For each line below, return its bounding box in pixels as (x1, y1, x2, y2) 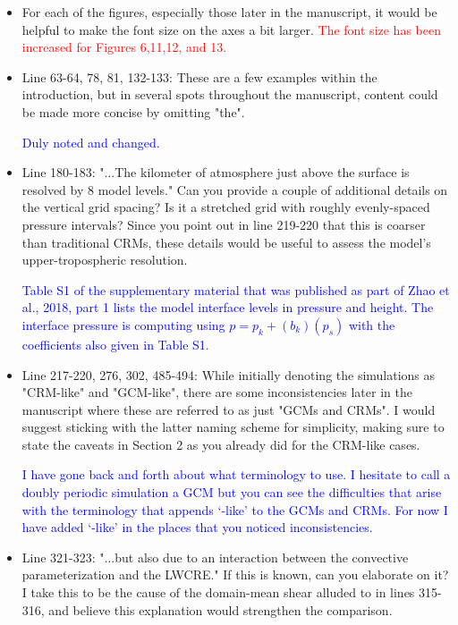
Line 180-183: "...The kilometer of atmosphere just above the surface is (21, 163, 410, 182)
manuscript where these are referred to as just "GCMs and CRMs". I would (21, 400, 436, 418)
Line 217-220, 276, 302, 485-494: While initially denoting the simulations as (21, 365, 436, 384)
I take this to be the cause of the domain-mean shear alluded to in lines (21, 583, 415, 602)
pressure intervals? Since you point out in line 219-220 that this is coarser (21, 215, 426, 233)
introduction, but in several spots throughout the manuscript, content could (21, 85, 438, 104)
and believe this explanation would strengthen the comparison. (48, 600, 393, 619)
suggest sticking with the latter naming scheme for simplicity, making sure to (21, 418, 445, 436)
